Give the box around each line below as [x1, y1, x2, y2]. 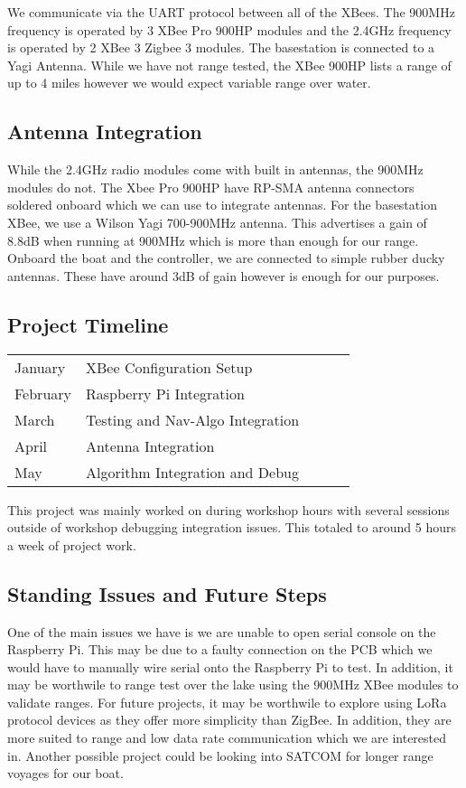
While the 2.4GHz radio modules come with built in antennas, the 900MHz [7, 160, 424, 179]
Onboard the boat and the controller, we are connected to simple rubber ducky [7, 249, 445, 267]
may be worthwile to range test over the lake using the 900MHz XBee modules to [7, 675, 459, 694]
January [14, 356, 66, 378]
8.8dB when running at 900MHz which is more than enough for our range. [7, 230, 419, 249]
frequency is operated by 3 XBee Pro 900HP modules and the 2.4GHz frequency [7, 20, 452, 39]
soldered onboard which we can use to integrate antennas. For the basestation [7, 195, 437, 214]
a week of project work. [7, 535, 136, 554]
